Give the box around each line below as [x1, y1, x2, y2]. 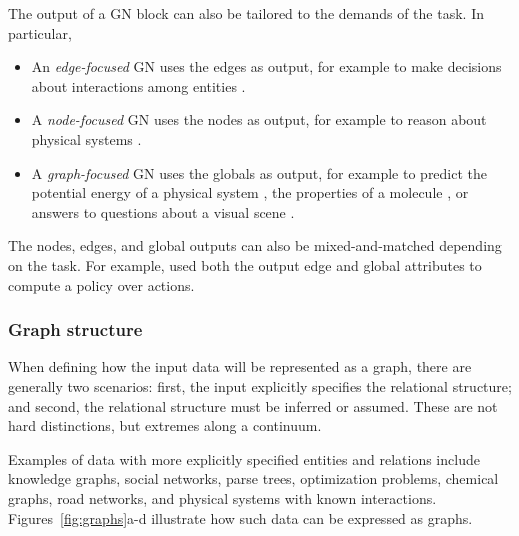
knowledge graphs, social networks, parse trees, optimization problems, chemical [8, 468, 499, 489]
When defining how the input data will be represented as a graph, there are [8, 356, 472, 377]
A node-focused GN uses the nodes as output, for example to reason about [31, 109, 487, 130]
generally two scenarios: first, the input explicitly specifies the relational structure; [8, 375, 512, 396]
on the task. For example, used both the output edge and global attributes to [8, 254, 482, 275]
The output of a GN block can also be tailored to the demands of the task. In [8, 3, 484, 23]
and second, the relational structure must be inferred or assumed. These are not [8, 395, 498, 416]
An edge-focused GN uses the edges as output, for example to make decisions [31, 56, 502, 77]
